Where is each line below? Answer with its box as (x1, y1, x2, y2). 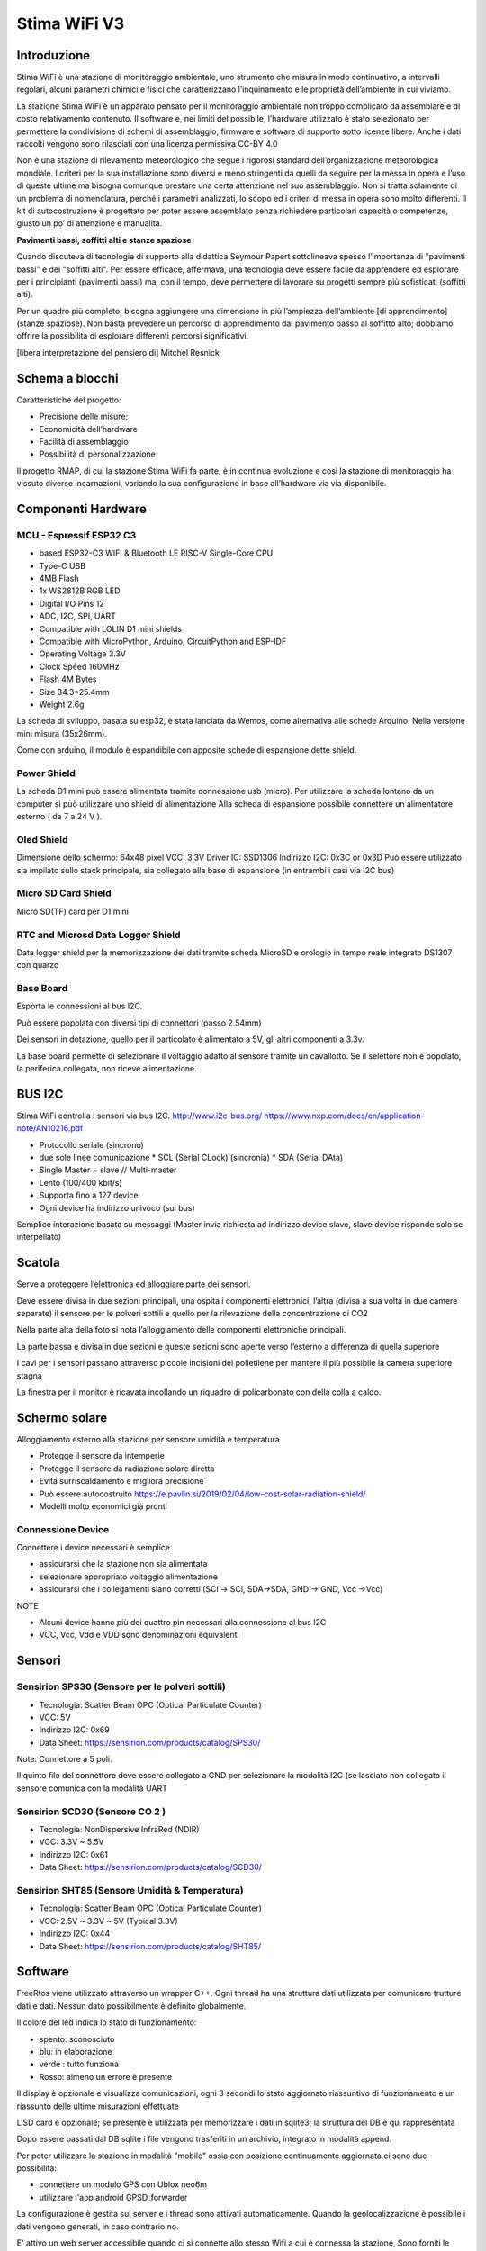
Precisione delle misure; (39, 411, 129, 422)
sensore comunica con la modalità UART (16, 1783, 168, 1794)
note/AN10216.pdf (16, 1123, 84, 1134)
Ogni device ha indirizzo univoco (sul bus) (39, 1202, 195, 1213)
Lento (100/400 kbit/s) (39, 1177, 123, 1188)
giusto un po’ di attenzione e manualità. (16, 218, 163, 229)
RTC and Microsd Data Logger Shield (16, 928, 181, 941)
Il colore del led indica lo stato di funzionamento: (16, 2017, 197, 2028)
